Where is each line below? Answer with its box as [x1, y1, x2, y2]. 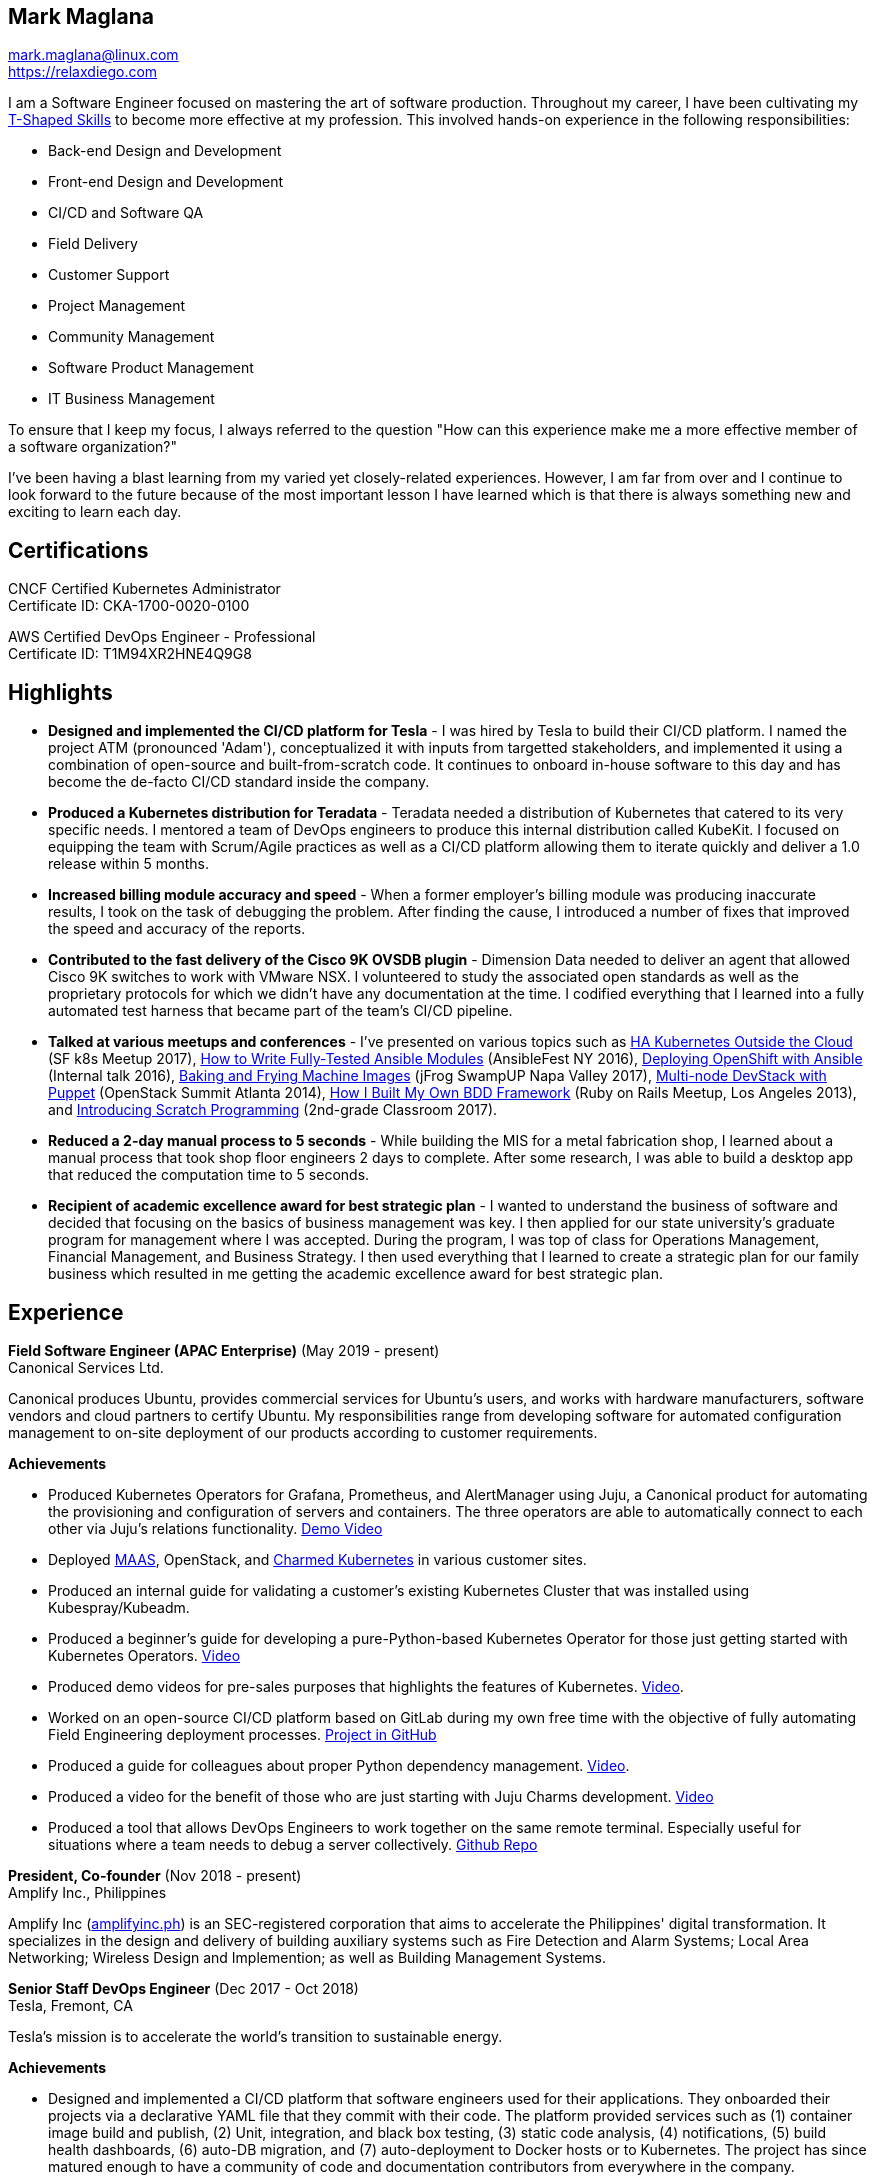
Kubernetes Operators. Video [48, 1646, 241, 1664]
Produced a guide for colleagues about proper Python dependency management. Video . [48, 1756, 630, 1774]
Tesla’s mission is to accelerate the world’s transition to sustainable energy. [8, 2027, 503, 2045]
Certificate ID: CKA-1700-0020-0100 [8, 597, 250, 615]
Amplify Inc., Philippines [8, 1883, 167, 1901]
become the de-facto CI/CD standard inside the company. [48, 773, 430, 791]
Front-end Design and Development [48, 173, 284, 191]
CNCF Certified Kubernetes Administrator [8, 580, 281, 598]
